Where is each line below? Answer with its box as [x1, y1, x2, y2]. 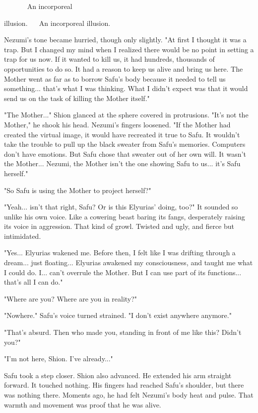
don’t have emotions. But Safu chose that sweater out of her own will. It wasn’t [4, 148, 246, 159]
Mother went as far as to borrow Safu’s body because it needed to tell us [4, 73, 226, 84]
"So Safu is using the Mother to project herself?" [4, 185, 151, 195]
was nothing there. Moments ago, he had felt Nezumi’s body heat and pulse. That [4, 390, 254, 400]
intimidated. [4, 230, 41, 241]
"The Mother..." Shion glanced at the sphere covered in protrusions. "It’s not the [4, 109, 249, 120]
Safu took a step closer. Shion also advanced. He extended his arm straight [4, 370, 232, 380]
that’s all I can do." [4, 277, 63, 287]
